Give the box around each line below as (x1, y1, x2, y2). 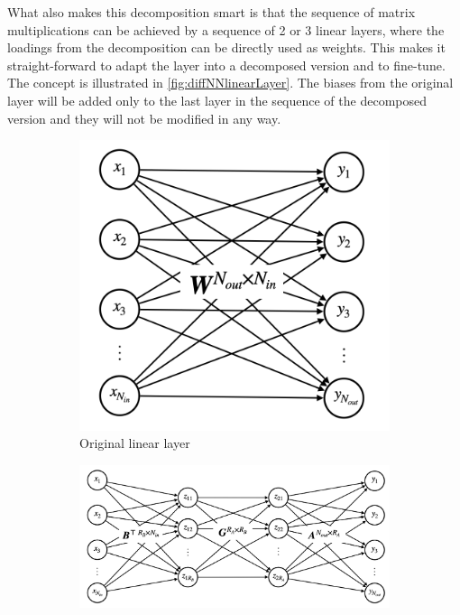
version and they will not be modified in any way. (7, 108, 281, 127)
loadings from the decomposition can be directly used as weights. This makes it (7, 38, 446, 57)
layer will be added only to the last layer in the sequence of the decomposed (7, 90, 427, 109)
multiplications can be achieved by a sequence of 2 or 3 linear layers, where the (7, 20, 445, 39)
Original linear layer (79, 433, 190, 452)
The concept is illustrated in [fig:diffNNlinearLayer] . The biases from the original (7, 73, 454, 92)
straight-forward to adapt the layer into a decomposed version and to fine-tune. (7, 55, 446, 74)
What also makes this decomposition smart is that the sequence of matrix (7, 3, 416, 21)
